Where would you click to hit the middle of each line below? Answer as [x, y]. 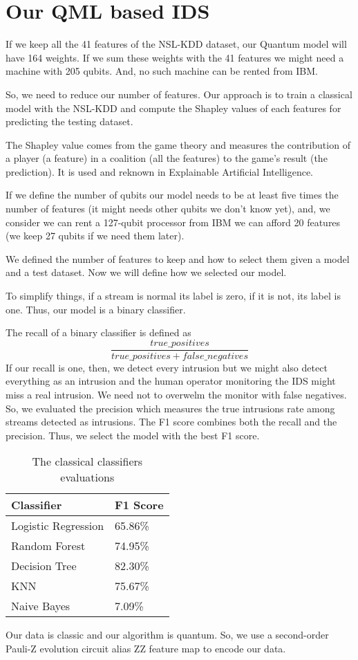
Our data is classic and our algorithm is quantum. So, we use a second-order [167, 635]
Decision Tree [44, 566]
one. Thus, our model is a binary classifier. [96, 309]
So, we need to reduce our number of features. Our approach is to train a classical [179, 94]
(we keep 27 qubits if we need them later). [95, 236]
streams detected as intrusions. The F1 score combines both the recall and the [171, 422]
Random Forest [48, 546]
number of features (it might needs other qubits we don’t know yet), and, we [168, 209]
